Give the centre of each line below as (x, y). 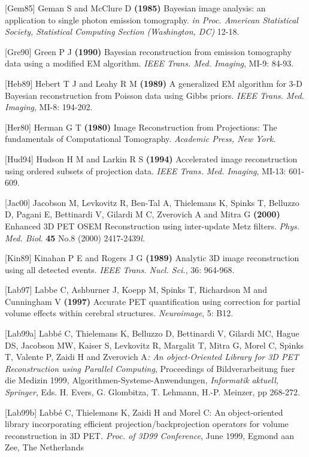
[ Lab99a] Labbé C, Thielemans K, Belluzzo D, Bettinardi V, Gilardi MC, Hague (152, 333)
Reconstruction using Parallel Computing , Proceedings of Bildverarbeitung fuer (150, 368)
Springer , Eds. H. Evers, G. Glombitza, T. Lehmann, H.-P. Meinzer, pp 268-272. (152, 392)
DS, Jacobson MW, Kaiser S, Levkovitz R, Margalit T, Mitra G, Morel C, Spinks (154, 345)
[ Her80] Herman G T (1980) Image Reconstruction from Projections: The (141, 127)
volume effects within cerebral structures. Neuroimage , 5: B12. (119, 313)
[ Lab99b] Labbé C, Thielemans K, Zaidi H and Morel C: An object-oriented (144, 412)
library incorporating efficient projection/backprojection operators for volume (147, 424)
